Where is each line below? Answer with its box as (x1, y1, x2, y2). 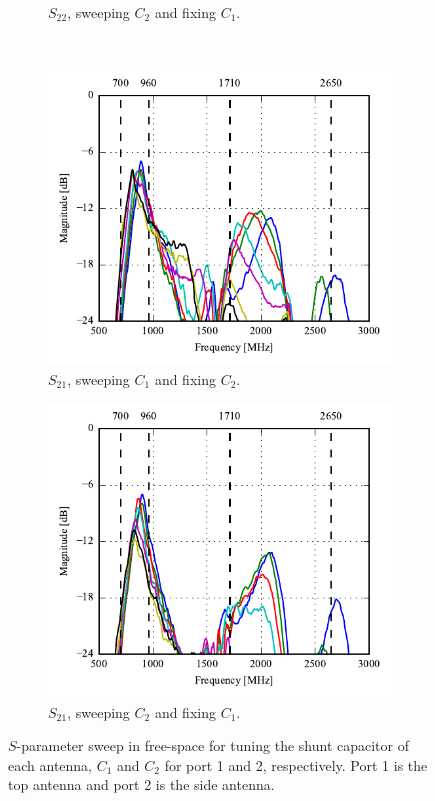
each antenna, (8, 754, 92, 775)
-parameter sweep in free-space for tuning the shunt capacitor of (16, 735, 409, 756)
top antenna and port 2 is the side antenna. (8, 774, 275, 795)
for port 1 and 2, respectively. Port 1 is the (164, 754, 428, 775)
